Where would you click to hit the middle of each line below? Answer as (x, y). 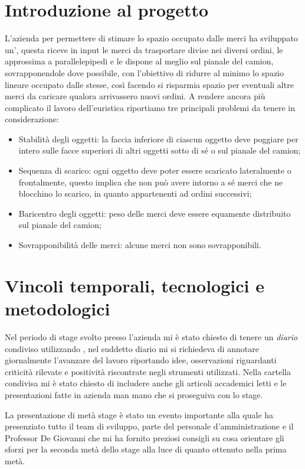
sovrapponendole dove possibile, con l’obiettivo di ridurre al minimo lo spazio (145, 72)
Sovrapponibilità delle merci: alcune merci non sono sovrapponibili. (140, 245)
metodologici (58, 308)
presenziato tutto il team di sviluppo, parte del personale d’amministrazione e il (149, 426)
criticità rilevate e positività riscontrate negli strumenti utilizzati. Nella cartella (148, 371)
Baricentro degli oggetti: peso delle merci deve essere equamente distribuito (155, 213)
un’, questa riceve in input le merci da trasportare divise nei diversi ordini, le (144, 49)
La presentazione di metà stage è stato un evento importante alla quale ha (139, 414)
